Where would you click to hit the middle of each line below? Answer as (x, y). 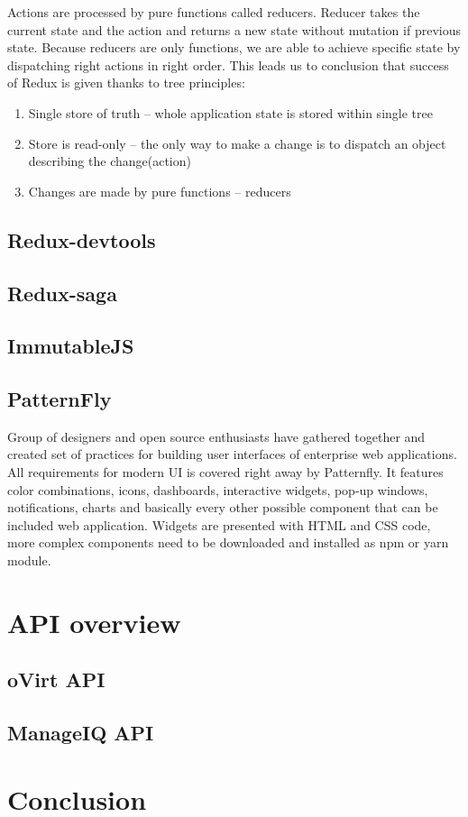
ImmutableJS (71, 346)
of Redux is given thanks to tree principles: (126, 83)
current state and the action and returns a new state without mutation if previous (234, 29)
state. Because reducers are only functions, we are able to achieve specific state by (234, 47)
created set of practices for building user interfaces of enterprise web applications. (232, 454)
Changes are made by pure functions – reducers (160, 191)
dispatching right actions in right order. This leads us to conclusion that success (228, 64)
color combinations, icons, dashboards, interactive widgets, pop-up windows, (218, 489)
